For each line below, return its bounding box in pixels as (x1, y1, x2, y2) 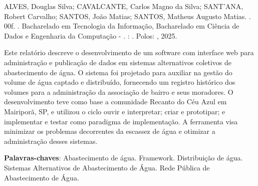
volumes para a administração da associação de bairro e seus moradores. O (4, 86, 233, 97)
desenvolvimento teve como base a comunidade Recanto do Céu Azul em (4, 96, 227, 107)
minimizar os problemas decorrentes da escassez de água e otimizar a (4, 126, 215, 136)
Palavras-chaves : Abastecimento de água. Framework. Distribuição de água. (4, 152, 243, 163)
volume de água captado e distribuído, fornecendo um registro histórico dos (4, 77, 235, 87)
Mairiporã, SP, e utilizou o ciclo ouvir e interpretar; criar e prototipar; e (4, 106, 225, 116)
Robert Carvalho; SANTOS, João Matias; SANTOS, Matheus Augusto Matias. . (4, 11, 251, 21)
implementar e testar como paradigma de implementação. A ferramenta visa (4, 116, 238, 126)
